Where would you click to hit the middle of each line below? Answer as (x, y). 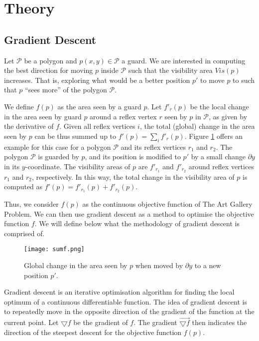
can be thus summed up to (75, 136)
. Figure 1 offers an (213, 136)
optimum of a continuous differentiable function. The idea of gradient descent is (126, 301)
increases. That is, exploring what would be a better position (97, 80)
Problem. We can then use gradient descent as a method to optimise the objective (129, 213)
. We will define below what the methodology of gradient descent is (137, 223)
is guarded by (59, 157)
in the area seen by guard (43, 116)
